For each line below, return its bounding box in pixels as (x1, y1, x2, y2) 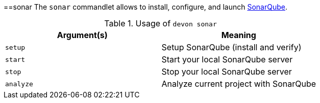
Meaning (221, 30, 256, 40)
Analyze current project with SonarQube (161, 79, 316, 89)
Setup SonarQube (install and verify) (161, 42, 302, 52)
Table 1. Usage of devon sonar (104, 18, 217, 28)
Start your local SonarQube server (161, 54, 293, 64)
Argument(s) (57, 30, 108, 40)
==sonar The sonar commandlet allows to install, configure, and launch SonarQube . (4, 3, 288, 11)
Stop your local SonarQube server (161, 66, 292, 77)
